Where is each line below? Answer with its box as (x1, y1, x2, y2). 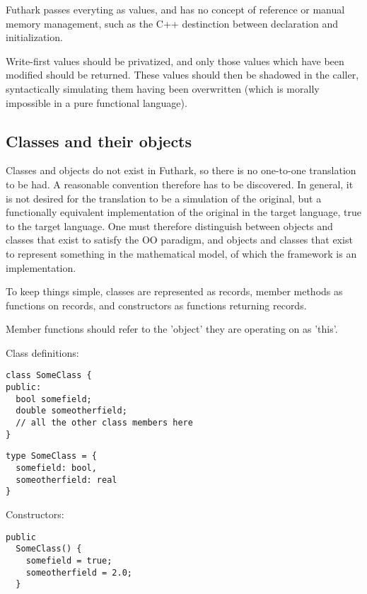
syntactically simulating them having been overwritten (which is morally (6, 81, 320, 96)
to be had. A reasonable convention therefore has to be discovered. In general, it (6, 176, 354, 191)
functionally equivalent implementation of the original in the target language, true (6, 205, 362, 219)
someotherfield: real (16, 474, 117, 485)
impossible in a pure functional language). (6, 95, 187, 110)
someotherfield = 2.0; (25, 567, 132, 578)
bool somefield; (16, 394, 92, 404)
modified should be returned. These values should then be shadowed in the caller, (6, 67, 359, 82)
